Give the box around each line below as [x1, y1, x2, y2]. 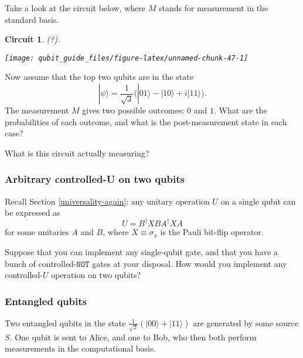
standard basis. [5, 13, 59, 25]
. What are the [213, 104, 267, 116]
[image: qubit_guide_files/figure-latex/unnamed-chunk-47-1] [5, 53, 248, 62]
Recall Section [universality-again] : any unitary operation [5, 195, 210, 207]
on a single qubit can [220, 195, 296, 207]
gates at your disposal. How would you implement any [92, 257, 287, 269]
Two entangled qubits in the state [5, 316, 126, 329]
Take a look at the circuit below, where [5, 2, 146, 14]
